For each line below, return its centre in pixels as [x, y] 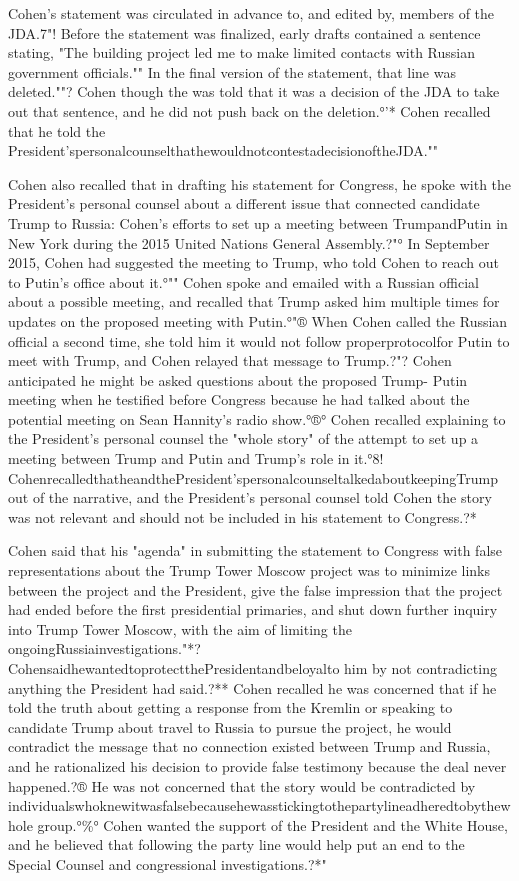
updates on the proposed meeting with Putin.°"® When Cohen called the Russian [258, 320]
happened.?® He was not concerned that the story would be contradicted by [242, 785]
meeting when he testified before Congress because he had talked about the [239, 399]
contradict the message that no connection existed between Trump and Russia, [249, 746]
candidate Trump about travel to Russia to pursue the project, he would [230, 726]
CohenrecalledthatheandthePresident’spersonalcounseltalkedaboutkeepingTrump [253, 477]
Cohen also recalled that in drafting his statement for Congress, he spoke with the [260, 183]
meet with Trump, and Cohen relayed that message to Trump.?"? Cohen [230, 360]
